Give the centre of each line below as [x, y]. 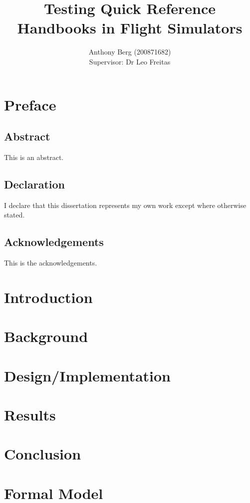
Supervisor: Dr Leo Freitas [130, 61]
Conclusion [43, 454]
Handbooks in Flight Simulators [130, 28]
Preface [30, 104]
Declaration [35, 184]
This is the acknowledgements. [51, 263]
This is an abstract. [34, 157]
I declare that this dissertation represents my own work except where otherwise [125, 205]
